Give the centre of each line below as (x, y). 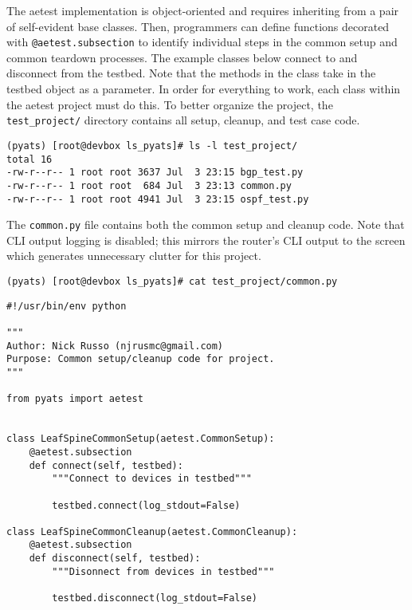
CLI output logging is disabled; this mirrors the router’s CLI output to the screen (206, 240)
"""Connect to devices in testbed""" (152, 479)
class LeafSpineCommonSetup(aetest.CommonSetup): (141, 439)
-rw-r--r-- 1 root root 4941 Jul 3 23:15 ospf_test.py (158, 199)
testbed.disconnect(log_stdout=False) (155, 598)
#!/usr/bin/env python (67, 306)
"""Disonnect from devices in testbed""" (163, 571)
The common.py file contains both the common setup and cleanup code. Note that (206, 224)
